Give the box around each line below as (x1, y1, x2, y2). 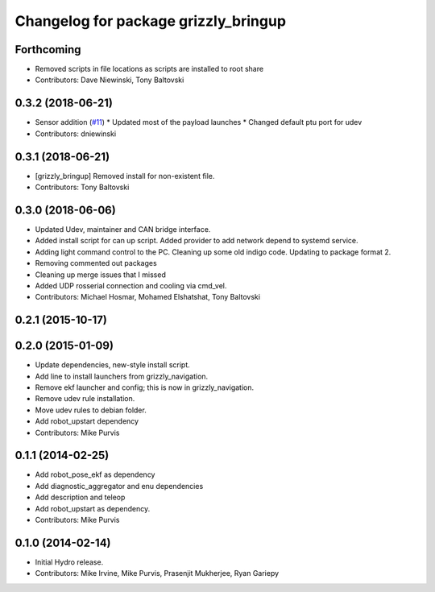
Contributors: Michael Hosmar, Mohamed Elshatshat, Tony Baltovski (35, 292, 261, 302)
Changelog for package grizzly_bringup (14, 12, 286, 30)
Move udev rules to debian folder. (35, 405, 147, 415)
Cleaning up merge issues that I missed (35, 270, 167, 279)
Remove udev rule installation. (35, 394, 135, 404)
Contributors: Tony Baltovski (35, 182, 130, 193)
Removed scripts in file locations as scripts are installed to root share (35, 64, 264, 74)
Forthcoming (14, 43, 81, 56)
